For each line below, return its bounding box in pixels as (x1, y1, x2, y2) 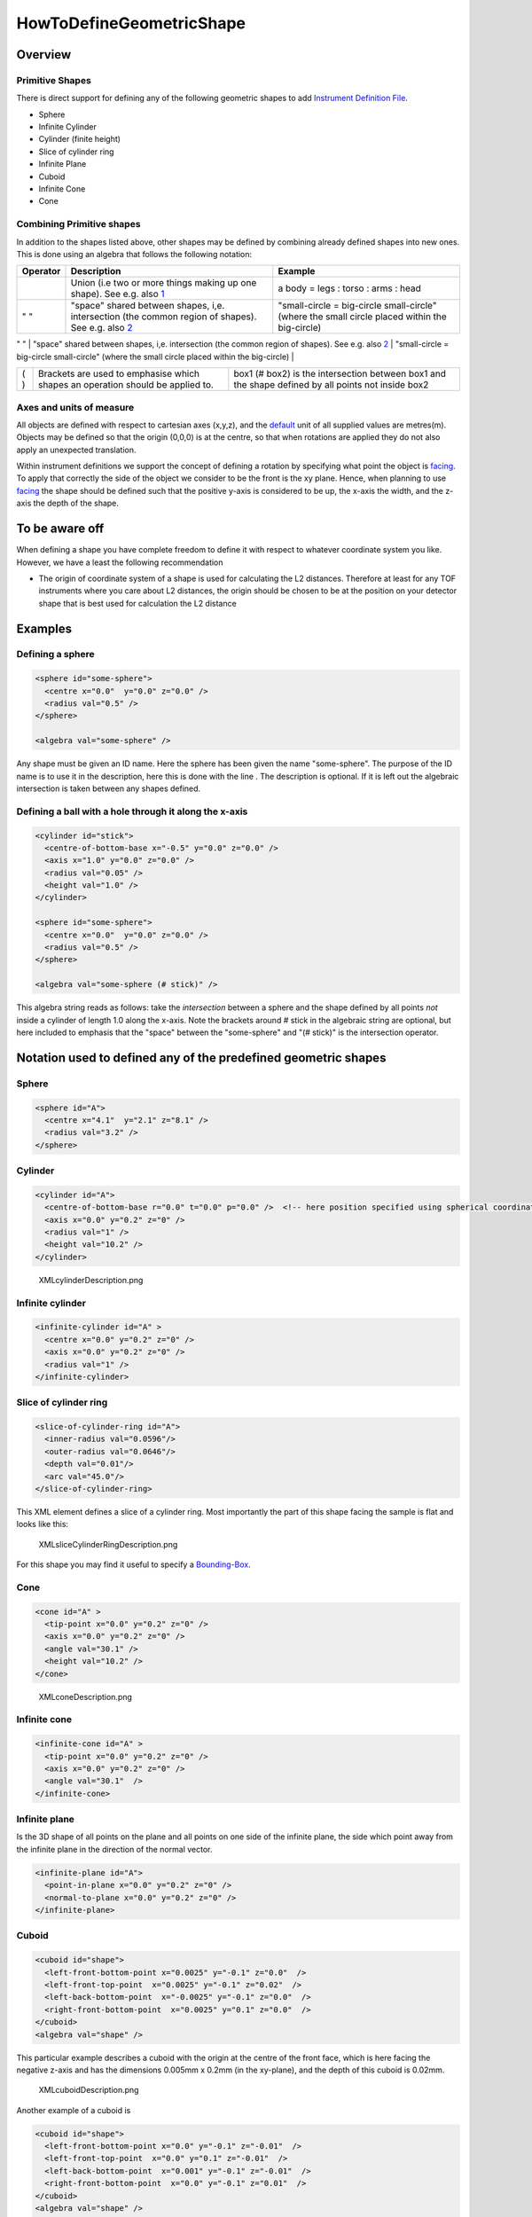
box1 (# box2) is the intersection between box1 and (233, 368, 447, 380)
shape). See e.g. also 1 (70, 288, 165, 301)
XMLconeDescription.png (38, 1691, 133, 1702)
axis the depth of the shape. (16, 497, 120, 509)
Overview (16, 47, 72, 62)
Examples (16, 621, 73, 636)
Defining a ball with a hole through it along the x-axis (16, 805, 248, 818)
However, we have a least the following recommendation (16, 557, 223, 568)
